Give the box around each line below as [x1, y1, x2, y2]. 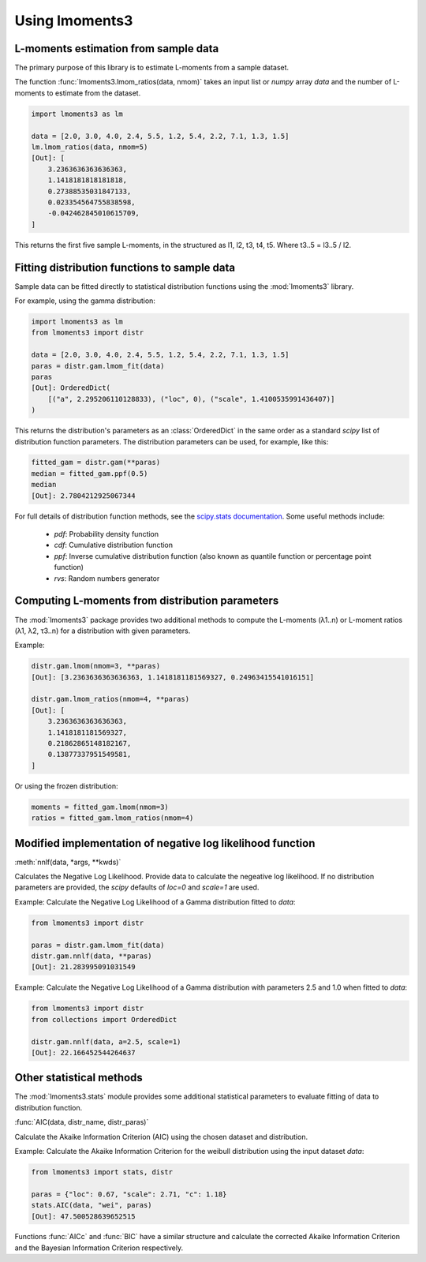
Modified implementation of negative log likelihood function [14, 837, 316, 850]
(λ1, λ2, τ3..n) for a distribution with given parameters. [14, 626, 191, 635]
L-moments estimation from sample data [14, 42, 219, 55]
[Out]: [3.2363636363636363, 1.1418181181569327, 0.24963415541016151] [31, 672, 315, 682]
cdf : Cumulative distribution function [54, 541, 174, 550]
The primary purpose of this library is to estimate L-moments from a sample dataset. [14, 63, 290, 73]
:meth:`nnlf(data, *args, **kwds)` [14, 857, 121, 867]
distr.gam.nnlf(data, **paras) [31, 951, 153, 961]
